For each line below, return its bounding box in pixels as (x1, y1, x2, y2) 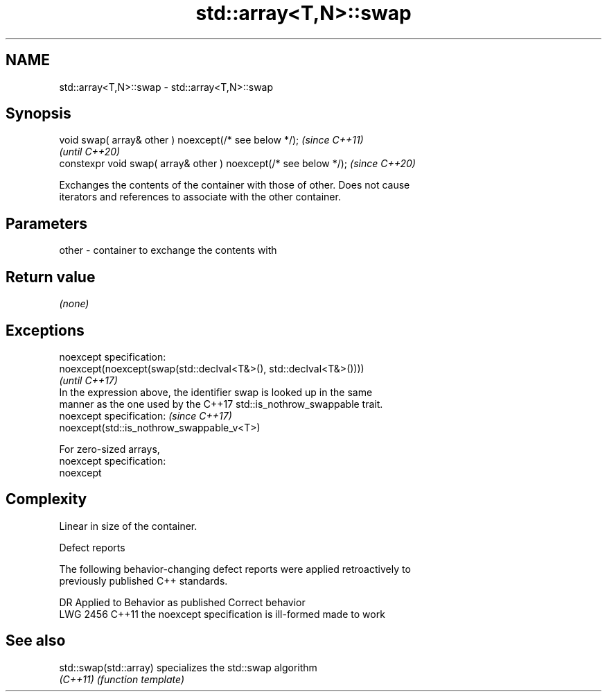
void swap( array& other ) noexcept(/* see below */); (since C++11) (59, 134, 364, 146)
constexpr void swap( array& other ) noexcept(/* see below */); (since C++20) (59, 157, 416, 170)
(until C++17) (59, 374, 118, 386)
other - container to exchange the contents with (59, 244, 277, 257)
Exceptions (6, 321, 85, 339)
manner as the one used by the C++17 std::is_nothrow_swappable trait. (59, 397, 383, 410)
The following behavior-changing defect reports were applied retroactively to (59, 562, 411, 575)
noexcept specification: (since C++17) (59, 409, 232, 422)
